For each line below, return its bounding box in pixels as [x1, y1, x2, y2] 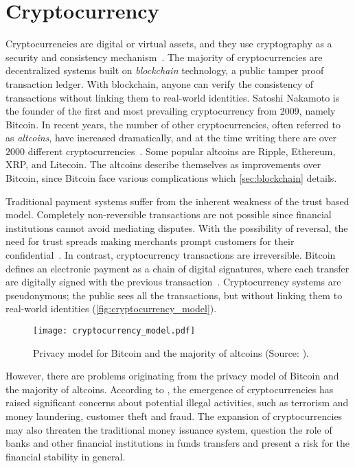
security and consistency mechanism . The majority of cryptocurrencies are [5, 49, 323, 64]
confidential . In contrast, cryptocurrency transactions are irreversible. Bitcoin [5, 248, 336, 262]
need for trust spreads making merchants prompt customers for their [5, 234, 295, 248]
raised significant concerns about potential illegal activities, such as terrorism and [5, 395, 349, 410]
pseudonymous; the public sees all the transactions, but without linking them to [5, 288, 343, 302]
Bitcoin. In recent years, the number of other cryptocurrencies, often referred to [5, 117, 341, 131]
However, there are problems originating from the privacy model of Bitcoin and [5, 368, 339, 383]
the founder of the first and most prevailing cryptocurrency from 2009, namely [5, 104, 336, 118]
